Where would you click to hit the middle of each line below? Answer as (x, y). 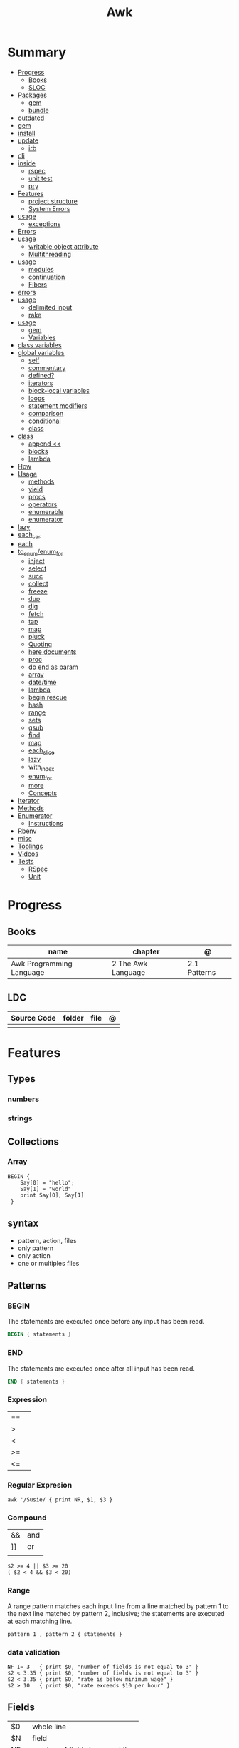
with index (41, 768)
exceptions (44, 224)
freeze (38, 591)
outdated (31, 118)
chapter (146, 951)
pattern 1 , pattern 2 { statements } (65, 1634)
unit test (40, 178)
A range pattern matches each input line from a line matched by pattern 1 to (118, 1606)
